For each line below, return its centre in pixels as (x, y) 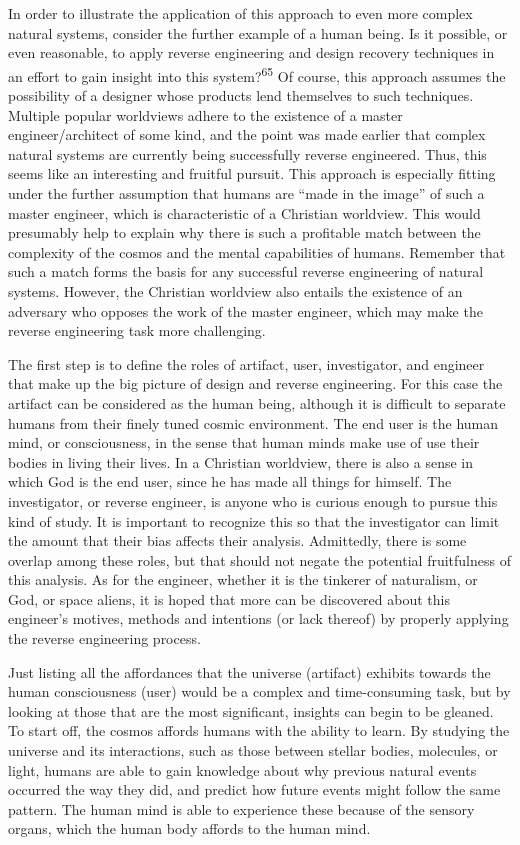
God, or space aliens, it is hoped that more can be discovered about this (229, 598)
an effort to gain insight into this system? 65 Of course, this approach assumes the (257, 74)
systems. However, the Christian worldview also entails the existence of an (235, 290)
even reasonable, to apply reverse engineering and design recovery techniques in (251, 52)
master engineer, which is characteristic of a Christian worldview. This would (244, 212)
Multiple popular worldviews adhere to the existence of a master (205, 114)
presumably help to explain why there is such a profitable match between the (244, 232)
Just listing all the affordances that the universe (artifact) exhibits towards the (249, 671)
